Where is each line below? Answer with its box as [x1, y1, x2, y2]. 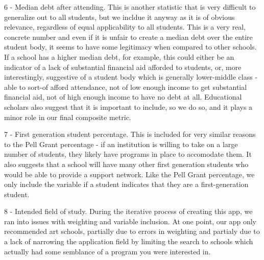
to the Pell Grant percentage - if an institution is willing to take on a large [4, 138, 238, 149]
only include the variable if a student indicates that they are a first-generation [4, 179, 249, 190]
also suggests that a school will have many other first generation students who [4, 158, 249, 169]
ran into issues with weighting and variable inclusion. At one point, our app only [4, 216, 256, 226]
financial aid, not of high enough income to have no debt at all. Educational [4, 91, 242, 102]
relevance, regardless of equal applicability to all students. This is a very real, [4, 21, 246, 32]
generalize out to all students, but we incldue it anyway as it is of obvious [4, 11, 235, 22]
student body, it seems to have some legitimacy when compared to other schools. [4, 41, 257, 52]
